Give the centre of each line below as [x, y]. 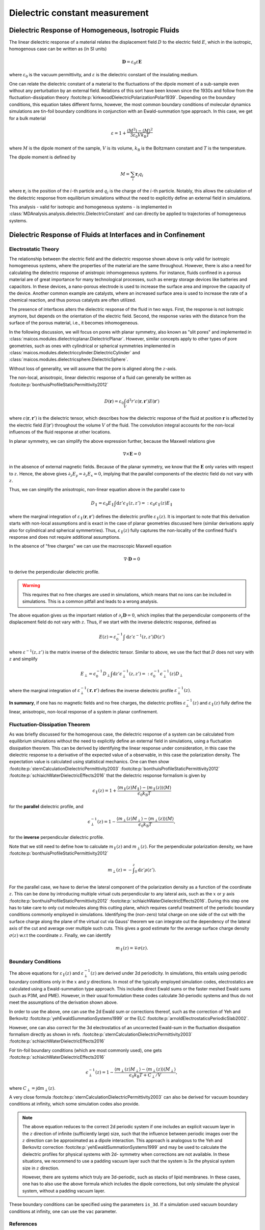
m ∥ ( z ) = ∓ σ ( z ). [132, 949]
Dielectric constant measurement [79, 13]
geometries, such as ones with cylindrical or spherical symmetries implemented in [92, 346]
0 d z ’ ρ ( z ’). [146, 871]
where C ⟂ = [22, 1089]
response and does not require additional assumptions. [65, 537]
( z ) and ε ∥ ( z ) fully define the [222, 703]
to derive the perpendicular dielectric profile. [54, 572]
